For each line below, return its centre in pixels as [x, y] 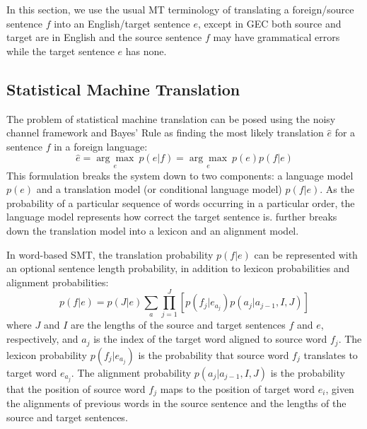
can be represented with [306, 254]
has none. [146, 51]
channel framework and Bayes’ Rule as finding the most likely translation [165, 133]
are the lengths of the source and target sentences [178, 325]
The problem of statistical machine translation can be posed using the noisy [171, 118]
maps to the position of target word [238, 388]
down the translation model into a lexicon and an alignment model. [153, 230]
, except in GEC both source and [269, 23]
